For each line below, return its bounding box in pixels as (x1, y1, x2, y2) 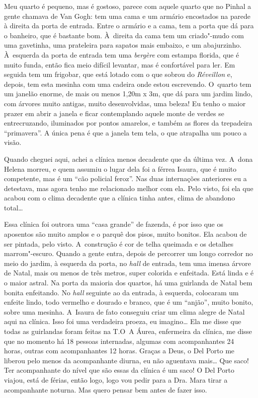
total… (4, 202, 23, 212)
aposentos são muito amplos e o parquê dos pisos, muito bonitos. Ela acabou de (4, 229, 247, 239)
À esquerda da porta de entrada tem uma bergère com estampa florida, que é (4, 49, 239, 60)
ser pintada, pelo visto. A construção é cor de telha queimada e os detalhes (4, 238, 234, 249)
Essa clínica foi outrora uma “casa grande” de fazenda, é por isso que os (4, 219, 223, 229)
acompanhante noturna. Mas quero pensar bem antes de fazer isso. (4, 384, 207, 395)
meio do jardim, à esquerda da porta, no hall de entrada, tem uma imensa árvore (4, 258, 251, 268)
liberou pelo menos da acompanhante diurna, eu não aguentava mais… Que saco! (4, 355, 249, 365)
